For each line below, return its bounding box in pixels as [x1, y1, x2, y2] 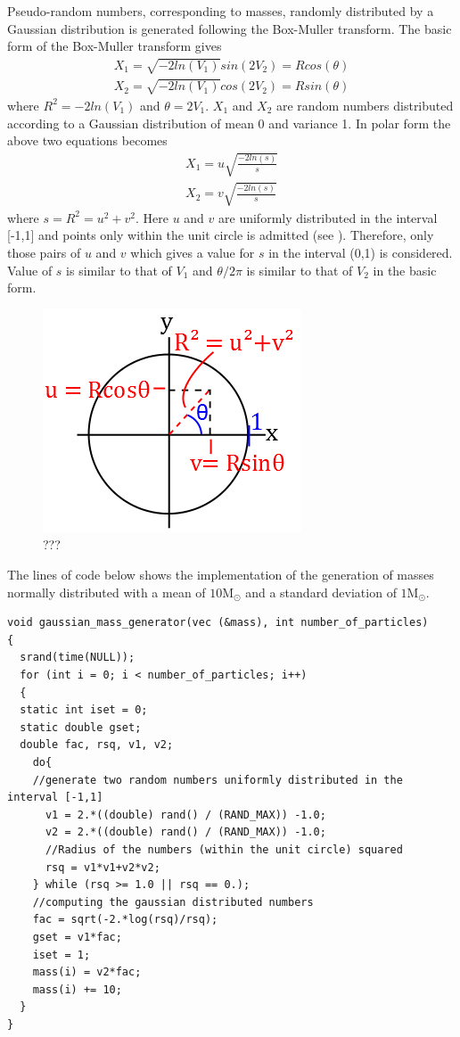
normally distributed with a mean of [7, 582, 206, 601]
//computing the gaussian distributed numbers [32, 895, 314, 909]
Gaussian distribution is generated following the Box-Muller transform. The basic [7, 19, 452, 37]
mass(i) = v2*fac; [32, 966, 142, 979]
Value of [7, 260, 53, 279]
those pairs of [7, 243, 81, 262]
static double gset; [20, 720, 142, 734]
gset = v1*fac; [32, 930, 122, 943]
